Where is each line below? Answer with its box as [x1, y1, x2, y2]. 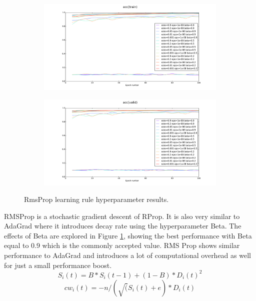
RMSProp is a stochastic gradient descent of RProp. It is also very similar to [4, 210, 240, 221]
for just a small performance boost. [4, 259, 112, 270]
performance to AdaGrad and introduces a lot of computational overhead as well [4, 250, 251, 260]
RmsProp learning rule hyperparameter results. [24, 194, 169, 204]
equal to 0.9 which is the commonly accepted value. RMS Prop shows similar [4, 240, 240, 250]
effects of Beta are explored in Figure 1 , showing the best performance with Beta [4, 230, 252, 240]
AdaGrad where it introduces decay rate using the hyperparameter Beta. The [4, 220, 241, 231]
